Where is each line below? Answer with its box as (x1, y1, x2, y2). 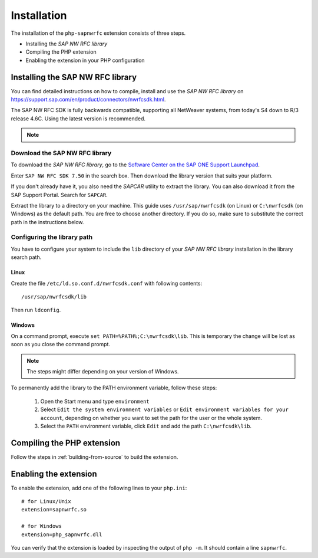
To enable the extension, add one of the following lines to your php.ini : (11, 484, 187, 491)
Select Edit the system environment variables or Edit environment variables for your (40, 406, 289, 413)
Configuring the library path (11, 233, 93, 241)
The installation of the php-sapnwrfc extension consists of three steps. (11, 29, 186, 37)
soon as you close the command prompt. (11, 341, 111, 348)
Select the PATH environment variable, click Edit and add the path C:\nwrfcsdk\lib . (40, 422, 252, 429)
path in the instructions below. (11, 218, 84, 225)
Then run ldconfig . (11, 307, 61, 314)
